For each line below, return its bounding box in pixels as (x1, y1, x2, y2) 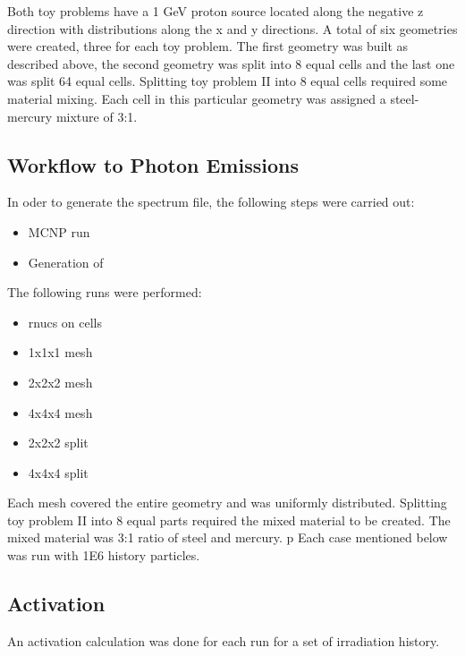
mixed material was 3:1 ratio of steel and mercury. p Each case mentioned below (7, 528, 448, 547)
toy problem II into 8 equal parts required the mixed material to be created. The (7, 510, 451, 529)
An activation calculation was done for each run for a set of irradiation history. (7, 631, 440, 650)
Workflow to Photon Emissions (7, 150, 299, 178)
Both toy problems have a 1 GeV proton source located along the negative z (7, 2, 424, 20)
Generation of (28, 252, 104, 271)
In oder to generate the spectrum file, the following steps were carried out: (7, 192, 415, 211)
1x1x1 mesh (28, 343, 93, 362)
